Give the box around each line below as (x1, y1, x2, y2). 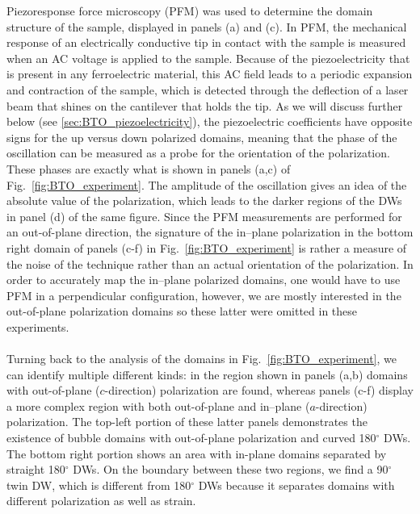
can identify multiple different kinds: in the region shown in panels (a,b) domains (6, 366, 408, 382)
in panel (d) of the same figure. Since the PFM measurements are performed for (6, 207, 402, 224)
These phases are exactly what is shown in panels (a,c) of (6, 160, 291, 177)
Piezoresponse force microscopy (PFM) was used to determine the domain (6, 2, 373, 19)
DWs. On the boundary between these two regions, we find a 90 (73, 461, 388, 478)
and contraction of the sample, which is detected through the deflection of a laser (6, 81, 409, 98)
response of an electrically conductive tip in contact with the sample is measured (6, 34, 406, 51)
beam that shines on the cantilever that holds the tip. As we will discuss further (6, 97, 403, 114)
